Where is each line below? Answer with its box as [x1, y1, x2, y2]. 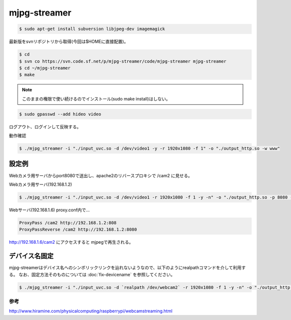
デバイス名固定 [9, 252, 54, 260]
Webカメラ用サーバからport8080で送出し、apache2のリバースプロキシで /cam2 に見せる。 [9, 172, 193, 178]
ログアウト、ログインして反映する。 [9, 124, 81, 130]
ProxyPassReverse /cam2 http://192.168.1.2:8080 [19, 227, 137, 233]
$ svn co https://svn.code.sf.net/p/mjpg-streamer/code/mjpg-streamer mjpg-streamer [19, 58, 226, 64]
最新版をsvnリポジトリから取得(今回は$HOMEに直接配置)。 [9, 39, 129, 45]
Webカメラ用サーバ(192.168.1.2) [9, 181, 72, 187]
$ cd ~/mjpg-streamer [19, 65, 71, 70]
